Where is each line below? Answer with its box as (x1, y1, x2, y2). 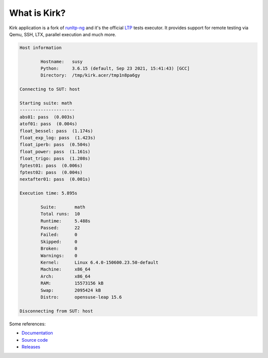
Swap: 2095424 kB (40, 287, 101, 293)
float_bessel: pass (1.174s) (19, 128, 93, 134)
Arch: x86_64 (40, 273, 91, 279)
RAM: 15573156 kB (40, 280, 104, 286)
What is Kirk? (9, 7, 66, 18)
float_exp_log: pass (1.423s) (19, 135, 96, 141)
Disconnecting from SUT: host (19, 308, 93, 314)
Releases (21, 344, 41, 350)
